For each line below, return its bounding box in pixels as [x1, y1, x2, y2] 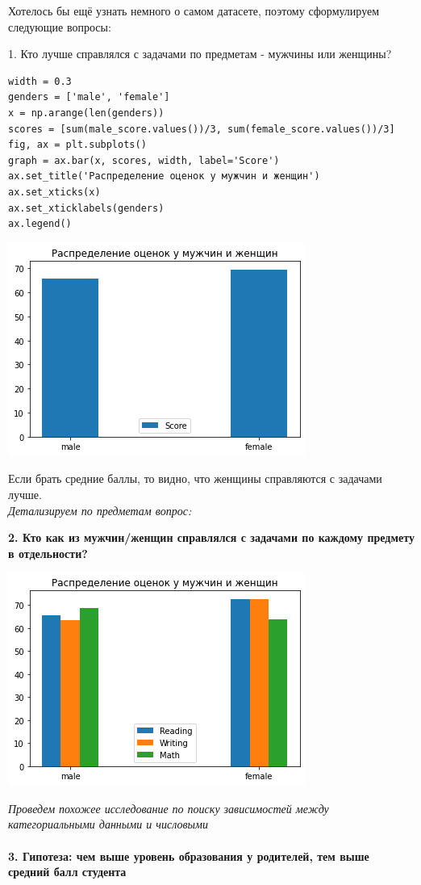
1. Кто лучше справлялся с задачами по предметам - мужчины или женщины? [8, 45, 392, 62]
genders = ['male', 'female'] [8, 91, 170, 103]
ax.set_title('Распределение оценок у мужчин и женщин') [8, 170, 320, 182]
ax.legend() [8, 218, 72, 230]
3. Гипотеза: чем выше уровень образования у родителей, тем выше [8, 847, 369, 864]
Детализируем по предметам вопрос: [8, 501, 192, 518]
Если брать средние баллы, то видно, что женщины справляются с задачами [8, 470, 382, 487]
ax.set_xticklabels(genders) [8, 202, 165, 214]
